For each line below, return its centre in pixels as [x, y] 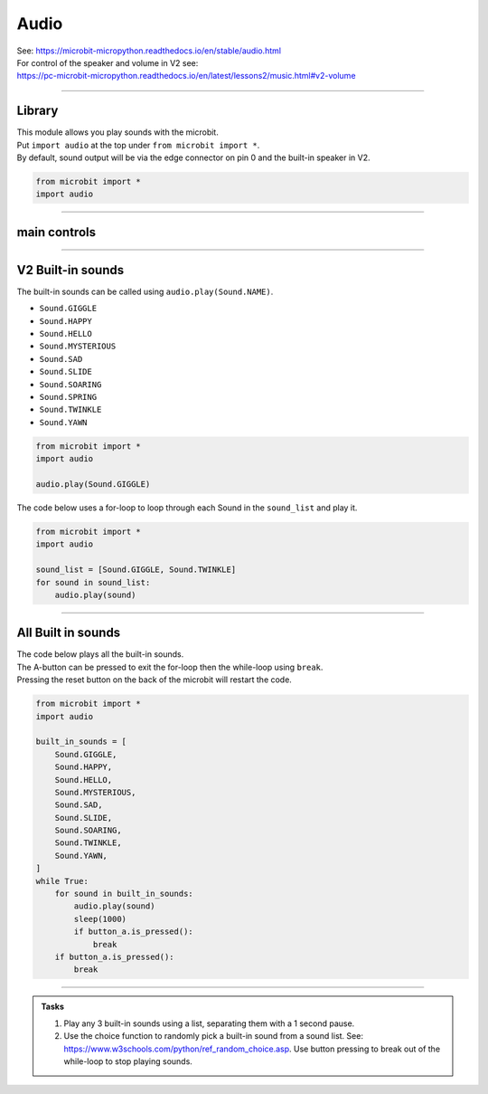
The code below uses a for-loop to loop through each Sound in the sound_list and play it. [187, 508]
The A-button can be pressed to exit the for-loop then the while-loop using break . [170, 667]
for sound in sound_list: [93, 582]
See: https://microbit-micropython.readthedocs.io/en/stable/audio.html [149, 51]
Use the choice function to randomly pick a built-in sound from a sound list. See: [213, 1036]
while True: [62, 881]
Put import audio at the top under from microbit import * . [138, 145]
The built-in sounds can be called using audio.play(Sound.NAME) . [145, 291]
